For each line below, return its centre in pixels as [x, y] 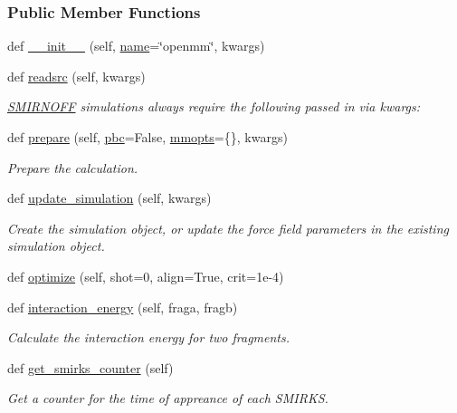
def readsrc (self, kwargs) [76, 76]
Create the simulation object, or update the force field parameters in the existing [228, 228]
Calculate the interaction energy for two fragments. [149, 337]
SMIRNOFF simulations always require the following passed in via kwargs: [214, 106]
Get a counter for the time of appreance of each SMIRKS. [168, 398]
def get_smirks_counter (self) [90, 367]
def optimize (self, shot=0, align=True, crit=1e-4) [146, 276]
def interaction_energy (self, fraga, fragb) [123, 307]
